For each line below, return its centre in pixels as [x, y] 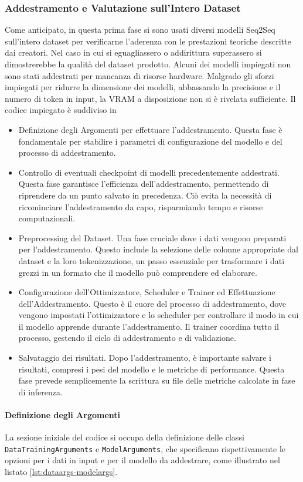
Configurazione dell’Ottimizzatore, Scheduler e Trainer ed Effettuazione [147, 292]
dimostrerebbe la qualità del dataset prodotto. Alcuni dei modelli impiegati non [148, 64]
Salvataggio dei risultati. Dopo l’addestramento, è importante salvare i [145, 358]
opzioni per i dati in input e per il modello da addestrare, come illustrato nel [142, 460]
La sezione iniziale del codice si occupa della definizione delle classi [125, 437]
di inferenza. [40, 392]
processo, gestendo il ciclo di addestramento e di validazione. [127, 338]
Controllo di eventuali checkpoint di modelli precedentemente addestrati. [149, 172]
